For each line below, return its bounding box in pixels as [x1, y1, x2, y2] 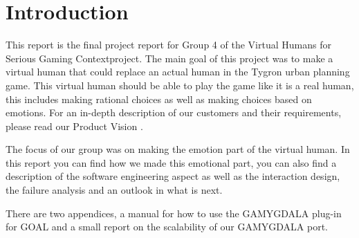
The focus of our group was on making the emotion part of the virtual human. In [6, 142, 350, 156]
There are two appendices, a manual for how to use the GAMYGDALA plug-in [6, 205, 342, 220]
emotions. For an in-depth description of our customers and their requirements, [6, 105, 342, 120]
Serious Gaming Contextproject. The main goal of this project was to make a [6, 51, 333, 65]
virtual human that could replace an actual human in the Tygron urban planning [6, 64, 350, 79]
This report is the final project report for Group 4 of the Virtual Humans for [6, 37, 331, 52]
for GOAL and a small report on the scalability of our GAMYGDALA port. [6, 219, 328, 234]
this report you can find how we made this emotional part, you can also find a [6, 155, 337, 170]
